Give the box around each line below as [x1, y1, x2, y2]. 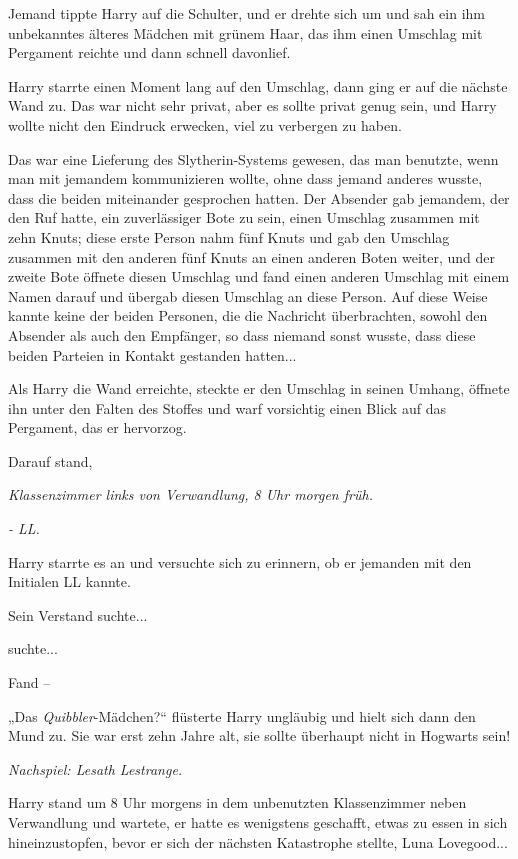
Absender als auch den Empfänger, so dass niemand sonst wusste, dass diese [8, 324, 476, 345]
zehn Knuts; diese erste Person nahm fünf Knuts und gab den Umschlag [8, 226, 450, 247]
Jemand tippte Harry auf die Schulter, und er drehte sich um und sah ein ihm [8, 3, 485, 23]
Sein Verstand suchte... [8, 604, 148, 625]
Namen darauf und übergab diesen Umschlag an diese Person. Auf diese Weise [8, 285, 488, 306]
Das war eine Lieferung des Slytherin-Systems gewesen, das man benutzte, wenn [8, 148, 499, 169]
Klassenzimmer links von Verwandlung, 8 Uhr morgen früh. [8, 484, 373, 505]
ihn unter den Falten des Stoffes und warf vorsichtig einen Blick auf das [8, 397, 446, 418]
